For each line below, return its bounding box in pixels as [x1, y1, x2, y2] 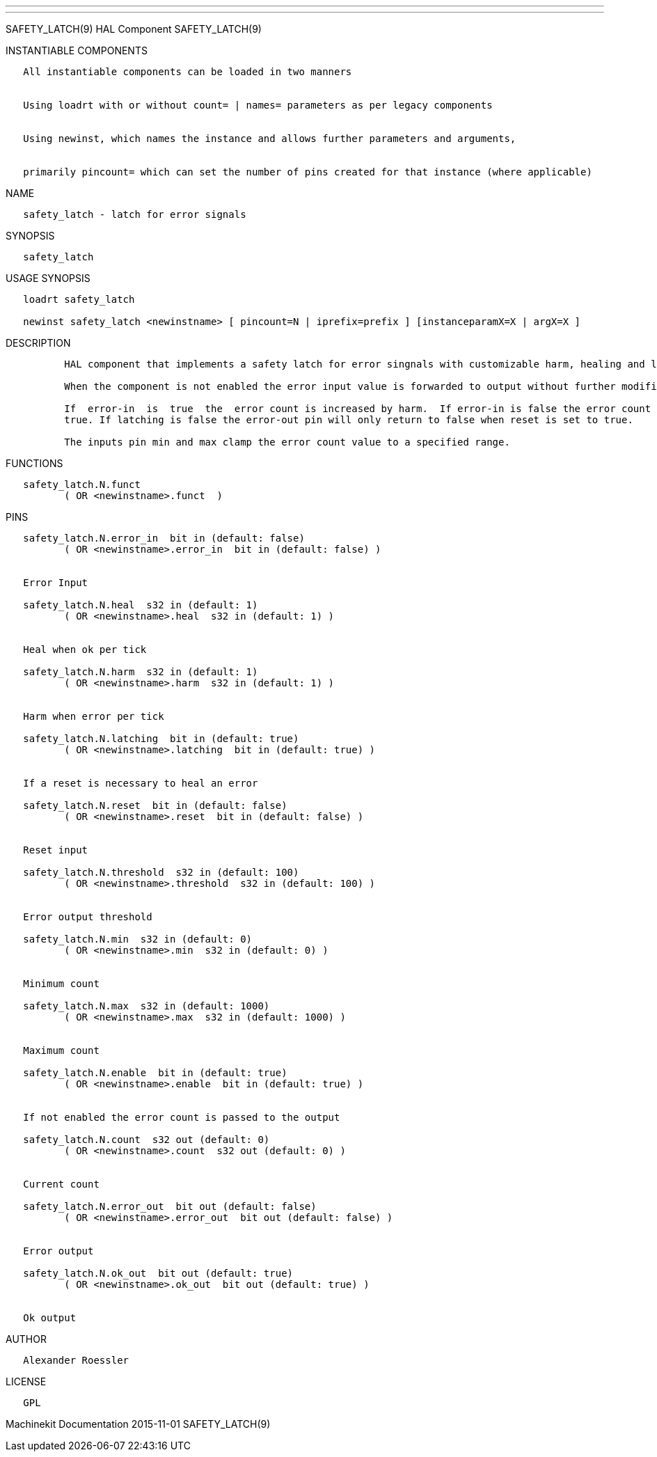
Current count [23, 1179, 100, 1190]
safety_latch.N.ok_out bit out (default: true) [23, 1268, 294, 1279]
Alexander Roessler [23, 1355, 129, 1366]
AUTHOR [6, 1333, 47, 1345]
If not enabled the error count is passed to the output [23, 1112, 340, 1123]
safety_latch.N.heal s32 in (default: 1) [23, 599, 258, 611]
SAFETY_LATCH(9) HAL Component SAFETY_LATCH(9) [6, 23, 262, 35]
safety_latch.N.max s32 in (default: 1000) [23, 1000, 270, 1011]
